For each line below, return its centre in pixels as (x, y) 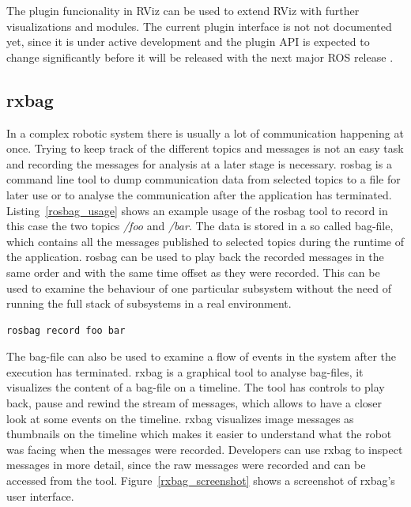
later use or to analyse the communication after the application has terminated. (199, 194)
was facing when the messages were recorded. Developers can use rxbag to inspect (205, 449)
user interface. (40, 496)
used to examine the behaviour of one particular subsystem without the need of (199, 288)
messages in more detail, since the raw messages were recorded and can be (186, 465)
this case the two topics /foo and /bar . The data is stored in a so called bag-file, (200, 226)
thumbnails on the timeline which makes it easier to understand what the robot (199, 434)
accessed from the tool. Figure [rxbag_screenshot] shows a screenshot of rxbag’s (201, 481)
